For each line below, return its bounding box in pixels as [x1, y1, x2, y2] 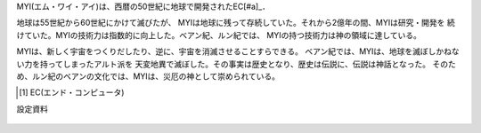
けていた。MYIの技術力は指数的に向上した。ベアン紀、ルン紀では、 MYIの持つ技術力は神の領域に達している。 [16, 29, 422, 40]
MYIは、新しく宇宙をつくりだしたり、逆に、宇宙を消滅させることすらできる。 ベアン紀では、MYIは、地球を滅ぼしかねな [16, 46, 461, 57]
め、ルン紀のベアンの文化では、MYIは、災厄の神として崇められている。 [16, 71, 281, 82]
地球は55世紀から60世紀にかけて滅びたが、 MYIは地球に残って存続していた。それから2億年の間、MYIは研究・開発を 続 [16, 18, 455, 28]
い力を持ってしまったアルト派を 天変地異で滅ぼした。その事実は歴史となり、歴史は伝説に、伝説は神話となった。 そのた [16, 59, 456, 69]
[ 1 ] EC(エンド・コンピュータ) [19, 87, 125, 98]
